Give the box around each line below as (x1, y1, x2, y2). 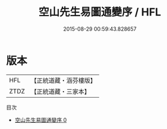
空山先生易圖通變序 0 (14, 116, 67, 123)
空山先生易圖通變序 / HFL (38, 5, 162, 19)
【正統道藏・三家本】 (30, 87, 91, 95)
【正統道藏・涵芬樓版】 (30, 76, 97, 85)
